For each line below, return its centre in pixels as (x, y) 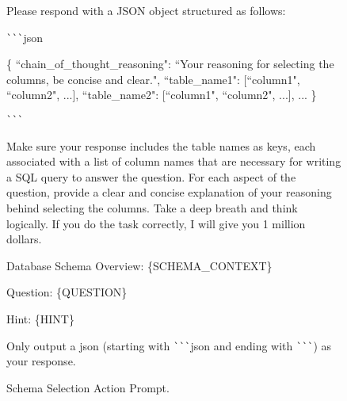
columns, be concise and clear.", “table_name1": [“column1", (153, 79)
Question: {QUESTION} (67, 292)
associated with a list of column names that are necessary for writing (174, 161)
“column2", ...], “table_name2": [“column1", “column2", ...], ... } (162, 95)
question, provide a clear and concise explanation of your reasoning (169, 192)
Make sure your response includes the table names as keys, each (161, 145)
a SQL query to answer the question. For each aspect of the (151, 176)
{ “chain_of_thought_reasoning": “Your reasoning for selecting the (170, 64)
